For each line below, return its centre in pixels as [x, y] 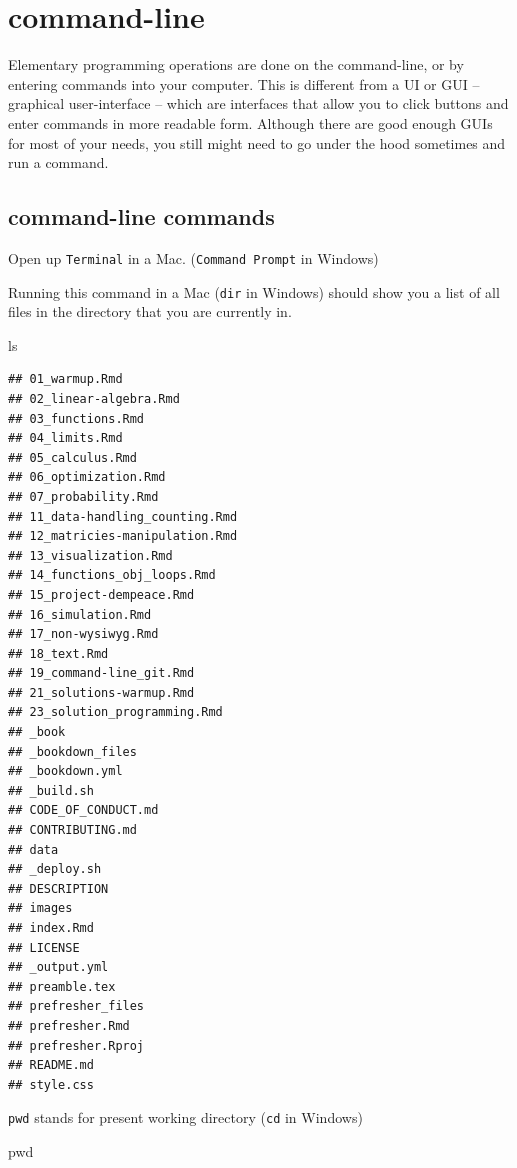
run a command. [58, 162]
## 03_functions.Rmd [76, 418]
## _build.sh [51, 790]
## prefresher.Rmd [69, 1025]
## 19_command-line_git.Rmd [101, 673]
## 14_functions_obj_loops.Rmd [112, 575]
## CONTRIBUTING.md [72, 830]
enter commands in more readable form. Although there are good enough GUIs [250, 122]
